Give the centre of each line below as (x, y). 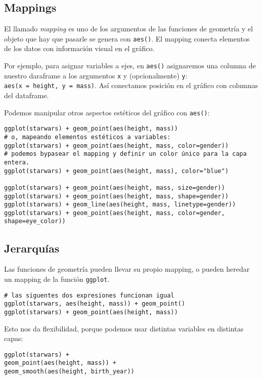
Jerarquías (32, 248)
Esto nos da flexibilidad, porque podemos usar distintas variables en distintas (124, 328)
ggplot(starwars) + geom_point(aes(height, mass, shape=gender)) (116, 196)
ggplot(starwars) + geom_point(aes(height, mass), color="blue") (116, 171)
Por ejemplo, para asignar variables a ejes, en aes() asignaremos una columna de (130, 66)
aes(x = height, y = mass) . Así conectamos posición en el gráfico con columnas (131, 85)
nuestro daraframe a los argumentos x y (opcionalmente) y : (96, 75)
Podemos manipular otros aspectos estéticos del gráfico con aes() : (107, 112)
